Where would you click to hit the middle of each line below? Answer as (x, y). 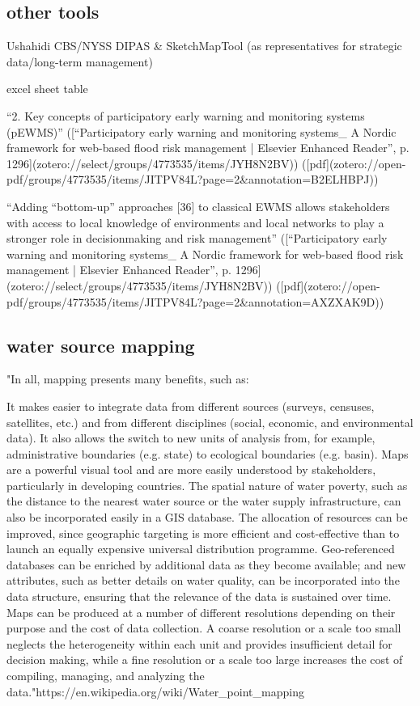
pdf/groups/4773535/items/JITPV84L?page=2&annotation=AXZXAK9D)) (195, 301)
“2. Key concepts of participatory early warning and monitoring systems (186, 115)
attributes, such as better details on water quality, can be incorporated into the (203, 580)
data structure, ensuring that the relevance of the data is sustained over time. (199, 596)
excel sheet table (47, 89)
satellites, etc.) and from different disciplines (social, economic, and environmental (210, 422)
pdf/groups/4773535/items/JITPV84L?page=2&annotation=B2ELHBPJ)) (193, 179)
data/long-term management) (80, 61)
